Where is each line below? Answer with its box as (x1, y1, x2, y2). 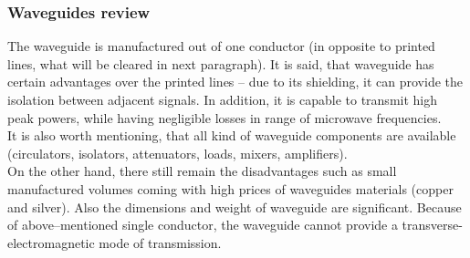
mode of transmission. (99, 232, 222, 252)
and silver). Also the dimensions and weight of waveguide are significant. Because (7, 197, 462, 216)
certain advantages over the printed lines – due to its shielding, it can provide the (7, 72, 464, 91)
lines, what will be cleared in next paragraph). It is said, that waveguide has (7, 54, 434, 73)
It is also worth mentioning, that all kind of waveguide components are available (7, 126, 456, 145)
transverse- (402, 215, 463, 234)
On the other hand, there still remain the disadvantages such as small (7, 161, 397, 181)
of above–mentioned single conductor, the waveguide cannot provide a (7, 215, 398, 234)
